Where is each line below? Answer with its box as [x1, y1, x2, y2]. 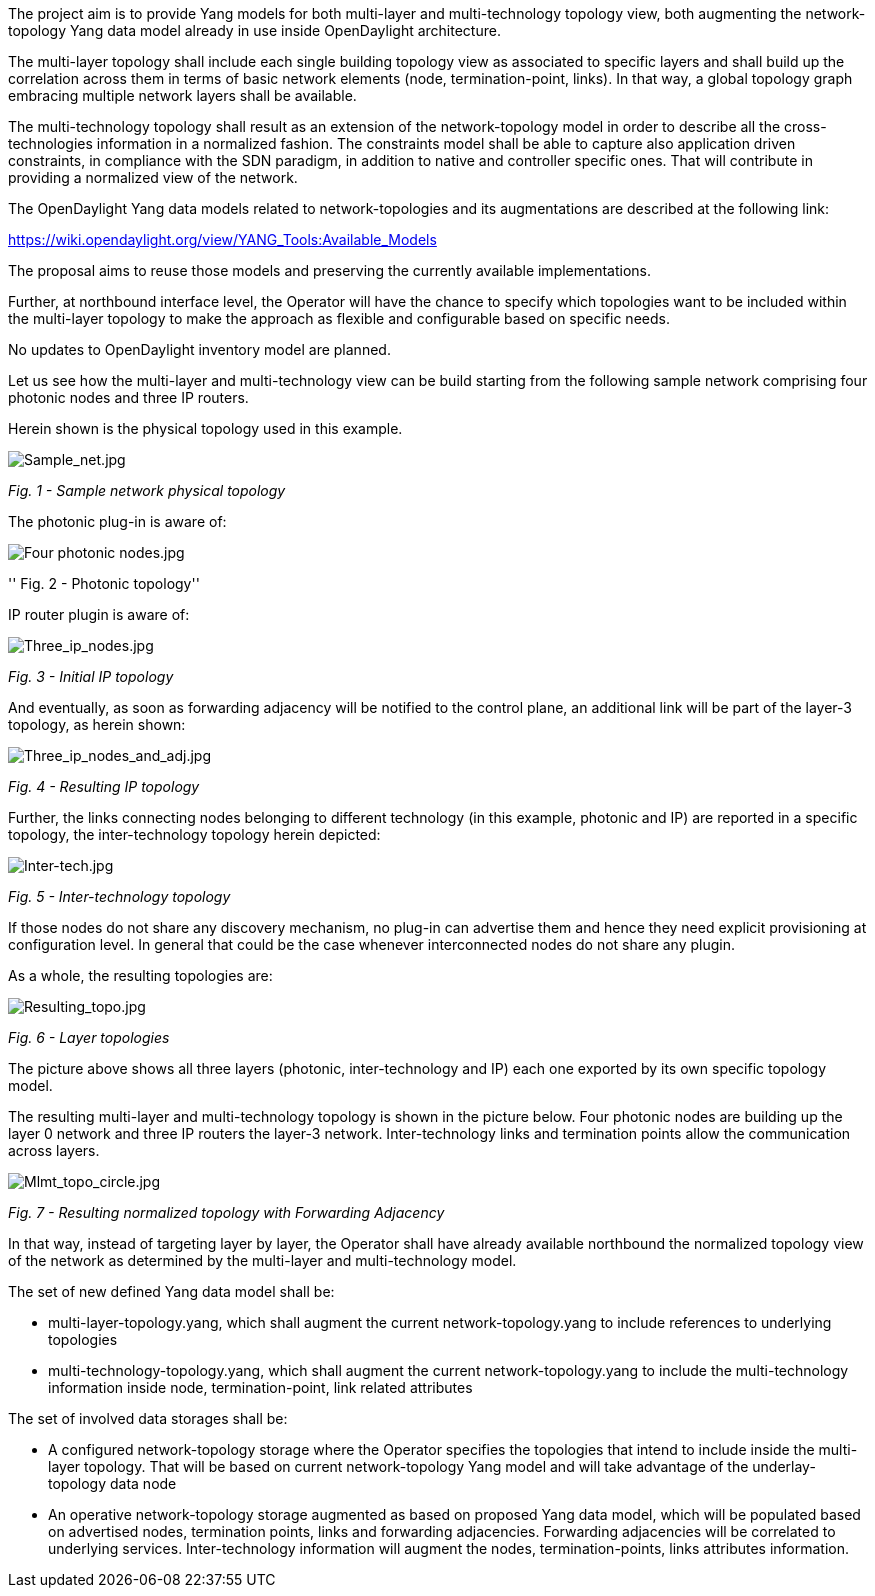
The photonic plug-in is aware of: [8, 513, 227, 530]
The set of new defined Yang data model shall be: [8, 1283, 335, 1300]
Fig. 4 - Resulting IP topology [8, 778, 200, 795]
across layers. [8, 1142, 100, 1159]
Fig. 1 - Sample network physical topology [8, 482, 286, 499]
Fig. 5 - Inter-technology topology [8, 888, 231, 905]
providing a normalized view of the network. [8, 169, 298, 186]
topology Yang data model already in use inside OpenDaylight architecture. [8, 22, 501, 39]
